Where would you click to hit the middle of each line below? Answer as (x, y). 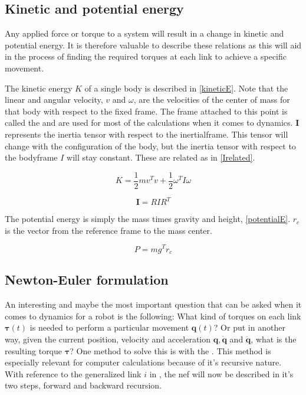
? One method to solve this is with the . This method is (170, 350)
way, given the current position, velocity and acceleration (108, 339)
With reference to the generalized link (73, 373)
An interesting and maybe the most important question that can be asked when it (153, 304)
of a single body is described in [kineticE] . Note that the (186, 88)
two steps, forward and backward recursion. (83, 385)
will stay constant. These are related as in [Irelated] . (161, 157)
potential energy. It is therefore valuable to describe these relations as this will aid (153, 45)
